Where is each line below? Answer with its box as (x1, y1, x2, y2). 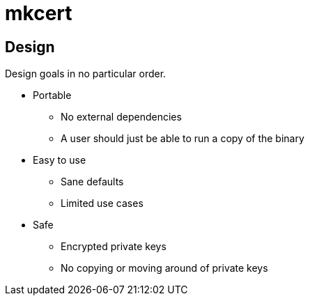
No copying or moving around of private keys (61, 262, 268, 275)
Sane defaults (61, 176, 124, 188)
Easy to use (33, 154, 86, 167)
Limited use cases (61, 197, 144, 210)
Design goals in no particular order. (5, 68, 166, 80)
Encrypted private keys (61, 240, 166, 253)
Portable (33, 89, 72, 102)
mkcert (5, 1, 72, 25)
